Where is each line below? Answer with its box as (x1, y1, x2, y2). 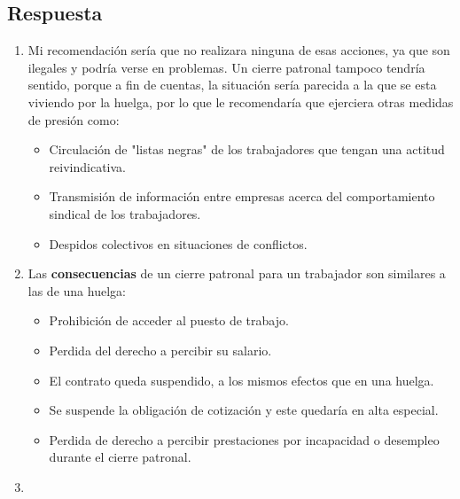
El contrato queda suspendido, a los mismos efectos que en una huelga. (49, 370, 434, 389)
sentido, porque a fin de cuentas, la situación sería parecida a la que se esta (27, 75, 437, 94)
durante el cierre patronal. (49, 448, 191, 466)
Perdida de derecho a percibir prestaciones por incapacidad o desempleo (49, 430, 440, 448)
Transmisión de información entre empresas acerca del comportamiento (49, 187, 435, 206)
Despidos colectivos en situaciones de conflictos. (49, 234, 308, 253)
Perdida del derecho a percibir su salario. (49, 340, 272, 359)
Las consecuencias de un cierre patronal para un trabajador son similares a (27, 264, 446, 283)
